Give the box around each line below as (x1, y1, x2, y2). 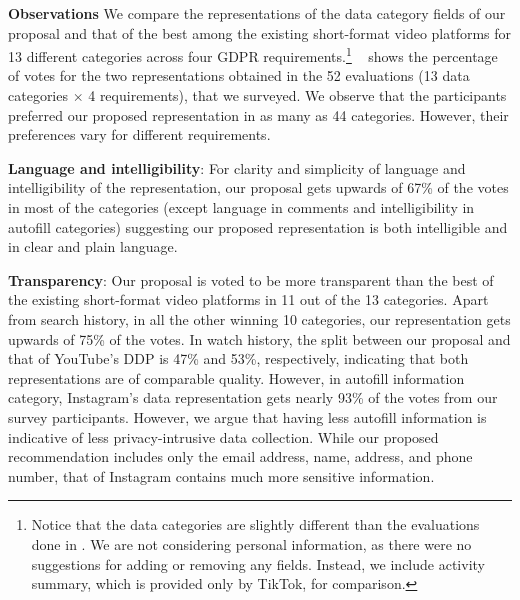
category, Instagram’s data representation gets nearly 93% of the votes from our (8, 387, 498, 408)
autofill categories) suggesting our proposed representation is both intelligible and (8, 216, 508, 237)
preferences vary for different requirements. (8, 124, 271, 145)
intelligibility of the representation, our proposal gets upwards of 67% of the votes (8, 177, 509, 198)
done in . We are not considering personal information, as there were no (31, 533, 472, 554)
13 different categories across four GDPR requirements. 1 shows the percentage (8, 43, 498, 66)
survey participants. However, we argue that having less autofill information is (8, 406, 487, 427)
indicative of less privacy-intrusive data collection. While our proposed (8, 426, 439, 447)
